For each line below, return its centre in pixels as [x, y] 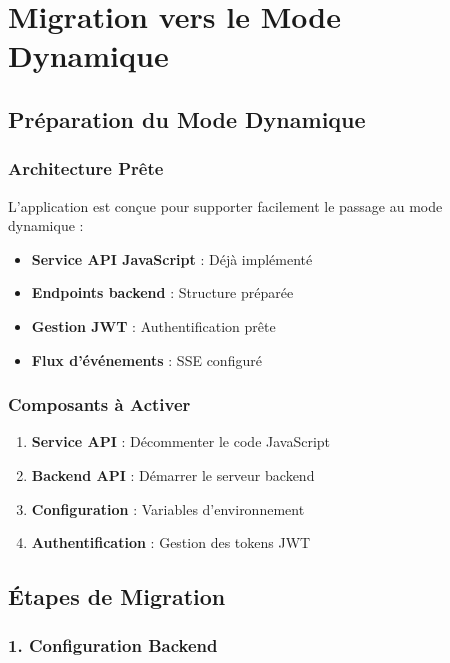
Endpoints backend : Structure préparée [162, 292]
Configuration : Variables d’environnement [168, 508]
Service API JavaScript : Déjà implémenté [172, 258]
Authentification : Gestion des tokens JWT [171, 542]
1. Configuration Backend [113, 645]
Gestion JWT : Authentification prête [153, 325]
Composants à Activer [99, 404]
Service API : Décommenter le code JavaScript [181, 441]
